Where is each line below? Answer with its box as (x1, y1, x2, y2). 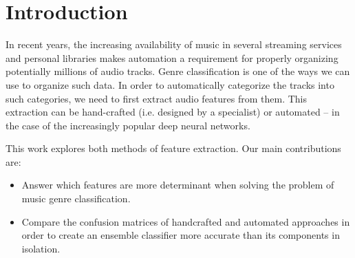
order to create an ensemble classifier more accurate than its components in (21, 228, 340, 242)
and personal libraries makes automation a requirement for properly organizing (6, 50, 338, 65)
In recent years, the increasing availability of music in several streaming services (6, 37, 342, 52)
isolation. (21, 241, 61, 255)
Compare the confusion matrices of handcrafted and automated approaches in (21, 214, 350, 228)
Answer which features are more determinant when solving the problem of (21, 178, 334, 192)
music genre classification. (21, 191, 131, 206)
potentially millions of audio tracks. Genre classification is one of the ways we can (6, 64, 350, 78)
